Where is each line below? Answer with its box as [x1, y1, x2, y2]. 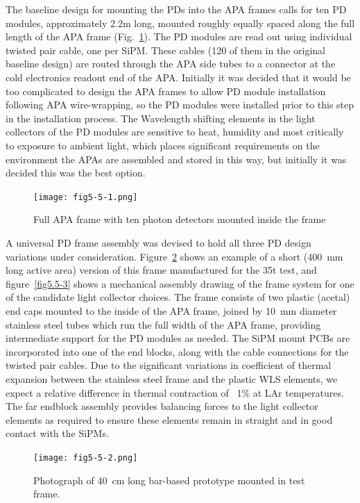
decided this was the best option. [6, 165, 146, 180]
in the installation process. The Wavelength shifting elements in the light [6, 110, 316, 125]
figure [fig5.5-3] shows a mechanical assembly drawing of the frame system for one [6, 276, 354, 290]
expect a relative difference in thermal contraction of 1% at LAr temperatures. [6, 385, 344, 399]
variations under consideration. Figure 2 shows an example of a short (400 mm [6, 249, 343, 263]
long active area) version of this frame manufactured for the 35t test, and [6, 263, 317, 277]
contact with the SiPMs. [6, 426, 109, 440]
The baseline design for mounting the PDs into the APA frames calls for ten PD [6, 2, 347, 16]
